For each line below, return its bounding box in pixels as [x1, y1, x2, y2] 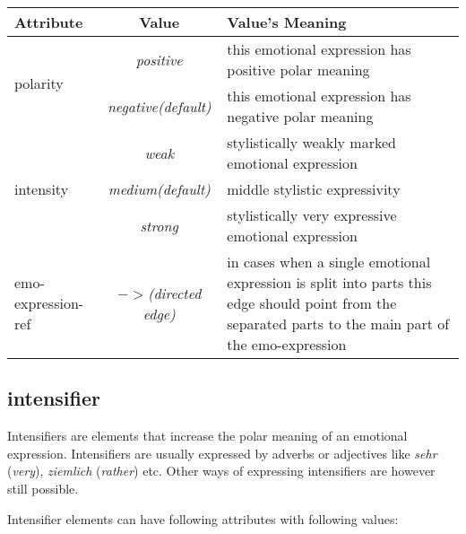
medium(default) [108, 179, 211, 199]
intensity [14, 179, 69, 199]
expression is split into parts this [227, 272, 432, 293]
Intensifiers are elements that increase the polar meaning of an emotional [7, 426, 408, 445]
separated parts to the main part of [227, 313, 450, 334]
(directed [147, 282, 202, 303]
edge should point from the [227, 293, 397, 313]
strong [140, 214, 178, 236]
